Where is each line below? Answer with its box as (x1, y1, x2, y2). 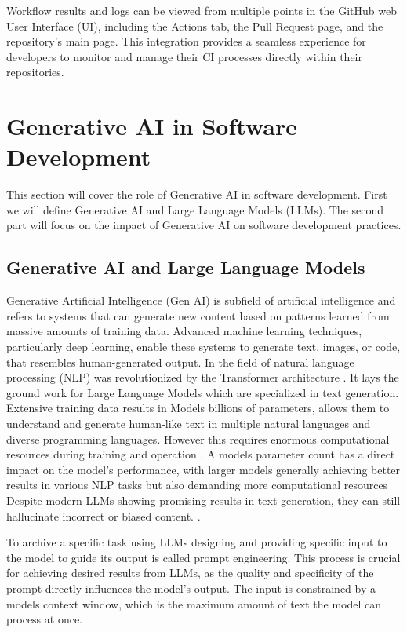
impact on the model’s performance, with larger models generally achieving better (6, 461, 401, 477)
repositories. (6, 64, 64, 80)
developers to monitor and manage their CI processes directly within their (6, 48, 362, 64)
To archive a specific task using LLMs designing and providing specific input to (6, 534, 387, 550)
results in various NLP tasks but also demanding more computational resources (6, 477, 388, 493)
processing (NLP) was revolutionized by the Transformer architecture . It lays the (6, 369, 399, 385)
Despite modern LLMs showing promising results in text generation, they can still (6, 491, 401, 508)
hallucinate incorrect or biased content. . (6, 507, 201, 524)
